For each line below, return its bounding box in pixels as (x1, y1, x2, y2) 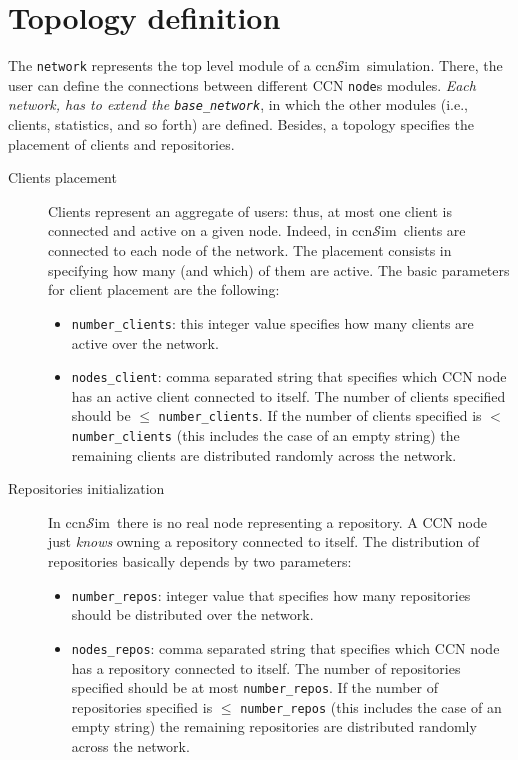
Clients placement (8, 167, 117, 188)
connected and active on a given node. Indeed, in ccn (48, 220, 373, 241)
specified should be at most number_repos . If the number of (71, 677, 438, 698)
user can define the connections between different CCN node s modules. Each (8, 74, 476, 95)
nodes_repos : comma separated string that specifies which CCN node (71, 637, 500, 658)
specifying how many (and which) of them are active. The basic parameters (48, 259, 510, 280)
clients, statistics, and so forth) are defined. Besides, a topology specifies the (8, 114, 475, 135)
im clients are (381, 220, 466, 241)
